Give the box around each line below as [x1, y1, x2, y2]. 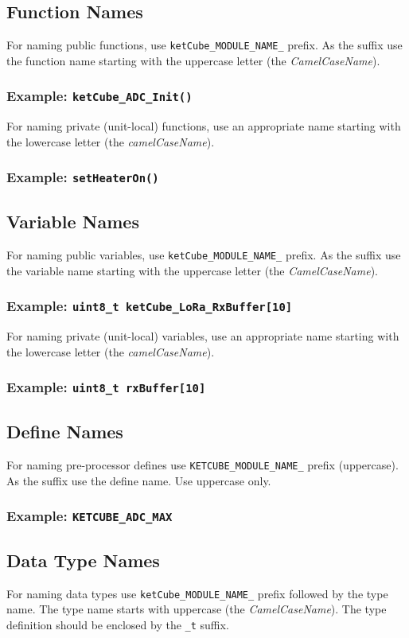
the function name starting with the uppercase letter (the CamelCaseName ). [6, 52, 380, 68]
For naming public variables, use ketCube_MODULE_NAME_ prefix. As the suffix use [6, 247, 401, 263]
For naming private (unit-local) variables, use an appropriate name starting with [6, 328, 399, 344]
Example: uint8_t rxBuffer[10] [6, 377, 206, 397]
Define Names [6, 419, 123, 444]
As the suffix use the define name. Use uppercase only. [6, 472, 271, 488]
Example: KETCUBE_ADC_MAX [6, 506, 173, 526]
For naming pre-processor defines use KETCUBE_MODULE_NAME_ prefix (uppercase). [6, 456, 399, 473]
